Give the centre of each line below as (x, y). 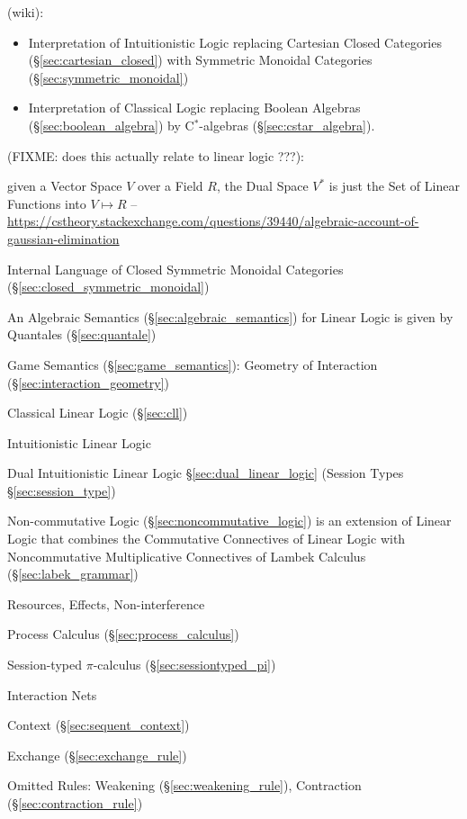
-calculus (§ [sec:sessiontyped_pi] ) (184, 665)
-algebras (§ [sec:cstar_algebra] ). (287, 125)
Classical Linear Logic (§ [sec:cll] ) (98, 413)
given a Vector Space (65, 186)
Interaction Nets (52, 694)
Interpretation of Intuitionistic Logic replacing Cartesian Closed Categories (235, 42)
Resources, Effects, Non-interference (106, 603)
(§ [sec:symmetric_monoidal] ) (108, 77)
